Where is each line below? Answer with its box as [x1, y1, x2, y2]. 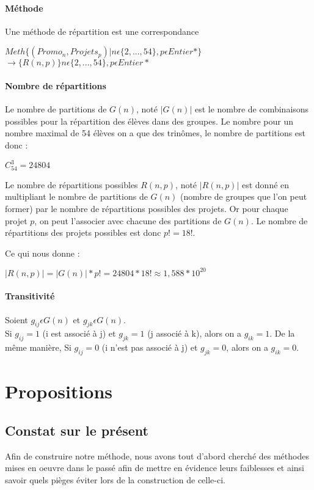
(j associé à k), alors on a [147, 327, 242, 340]
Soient [5, 313, 28, 326]
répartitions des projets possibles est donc [5, 226, 161, 239]
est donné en [241, 178, 290, 191]
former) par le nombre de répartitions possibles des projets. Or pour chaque [5, 202, 288, 214]
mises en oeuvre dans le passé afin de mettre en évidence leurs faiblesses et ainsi [5, 461, 305, 474]
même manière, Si [5, 341, 71, 354]
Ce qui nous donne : [5, 246, 80, 259]
